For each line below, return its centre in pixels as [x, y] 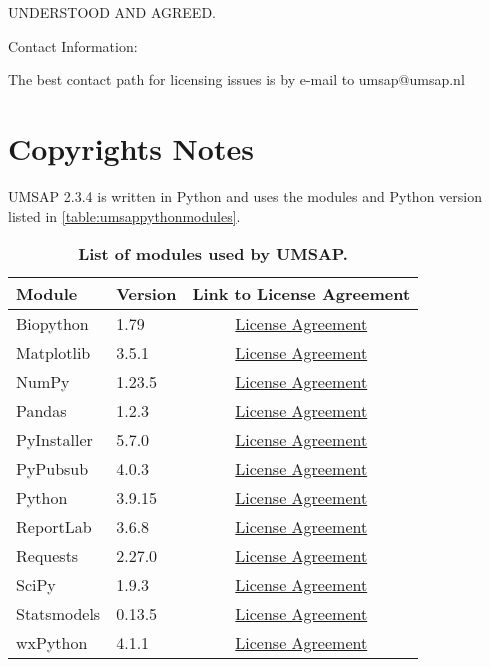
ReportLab [54, 527]
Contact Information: [73, 45]
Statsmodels [58, 614]
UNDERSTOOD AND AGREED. [112, 12]
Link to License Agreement [301, 294]
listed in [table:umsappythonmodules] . [124, 215]
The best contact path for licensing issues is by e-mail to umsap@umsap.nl [236, 79]
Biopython [52, 324]
